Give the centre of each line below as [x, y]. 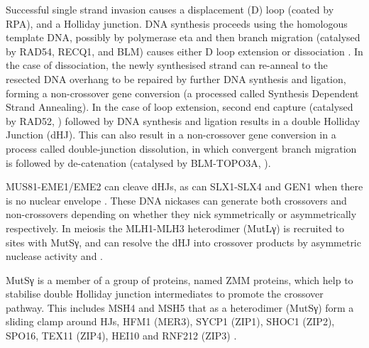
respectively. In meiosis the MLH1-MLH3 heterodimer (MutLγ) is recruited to [175, 228]
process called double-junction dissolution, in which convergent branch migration [181, 148]
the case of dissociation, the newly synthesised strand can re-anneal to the [167, 65]
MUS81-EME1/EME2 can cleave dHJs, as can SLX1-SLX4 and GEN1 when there [184, 186]
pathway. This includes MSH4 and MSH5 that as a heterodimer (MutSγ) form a [180, 307]
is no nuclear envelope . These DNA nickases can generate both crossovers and [176, 200]
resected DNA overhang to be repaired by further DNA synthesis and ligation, [176, 78]
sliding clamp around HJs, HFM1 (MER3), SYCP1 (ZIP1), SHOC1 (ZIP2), [170, 321]
